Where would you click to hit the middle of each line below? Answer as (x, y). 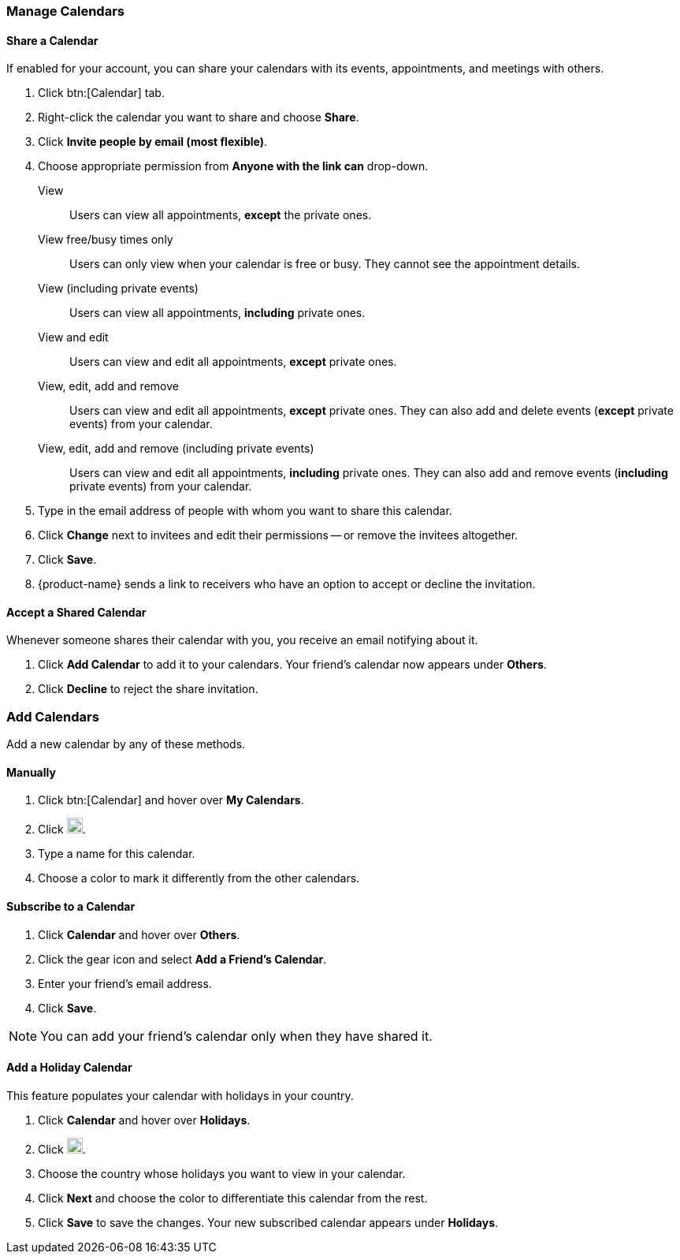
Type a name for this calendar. (117, 854)
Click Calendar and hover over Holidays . (144, 1120)
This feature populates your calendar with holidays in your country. (180, 1095)
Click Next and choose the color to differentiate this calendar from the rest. (233, 1198)
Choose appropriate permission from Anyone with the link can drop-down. (233, 166)
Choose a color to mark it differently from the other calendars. (199, 878)
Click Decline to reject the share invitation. (148, 689)
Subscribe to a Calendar (71, 907)
